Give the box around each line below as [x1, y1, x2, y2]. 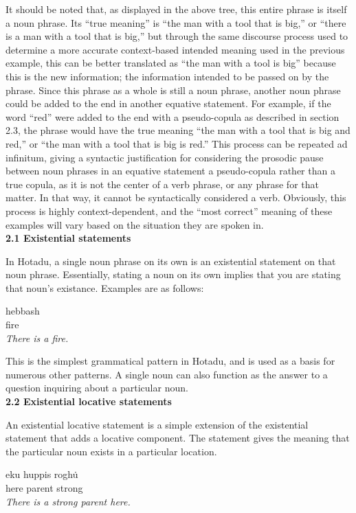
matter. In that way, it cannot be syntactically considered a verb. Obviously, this [5, 190, 346, 205]
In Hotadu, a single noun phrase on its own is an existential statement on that [5, 253, 336, 268]
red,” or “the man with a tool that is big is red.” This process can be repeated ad [5, 136, 348, 150]
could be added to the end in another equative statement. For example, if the [5, 96, 331, 111]
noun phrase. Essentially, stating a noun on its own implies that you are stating [5, 267, 341, 282]
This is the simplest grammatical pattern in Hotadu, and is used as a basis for [5, 354, 335, 368]
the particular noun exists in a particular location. [5, 444, 217, 458]
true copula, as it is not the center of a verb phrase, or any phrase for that [5, 176, 319, 191]
